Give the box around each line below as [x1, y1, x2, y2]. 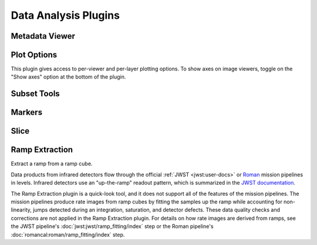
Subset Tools [11, 89, 60, 99]
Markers [11, 107, 43, 117]
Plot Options [11, 50, 58, 60]
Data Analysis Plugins [11, 9, 120, 22]
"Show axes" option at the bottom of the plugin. [11, 73, 126, 80]
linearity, [11, 206, 32, 213]
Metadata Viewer [11, 31, 76, 41]
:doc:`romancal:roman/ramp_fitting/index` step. [11, 231, 125, 238]
